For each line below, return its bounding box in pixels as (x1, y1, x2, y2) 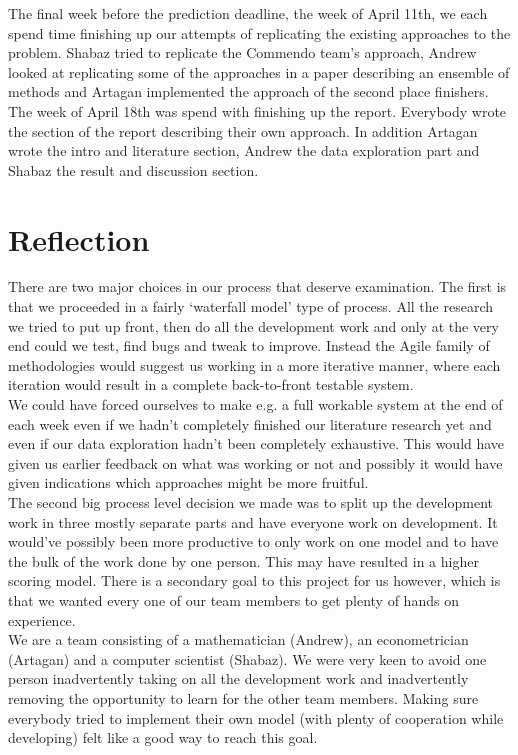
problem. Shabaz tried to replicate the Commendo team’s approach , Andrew (8, 42, 477, 63)
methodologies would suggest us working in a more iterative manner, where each (8, 354, 501, 375)
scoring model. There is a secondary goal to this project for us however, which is (8, 570, 501, 591)
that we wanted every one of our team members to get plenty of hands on (8, 589, 459, 610)
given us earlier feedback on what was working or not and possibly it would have (8, 452, 503, 473)
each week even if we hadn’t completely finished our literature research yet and (8, 413, 492, 434)
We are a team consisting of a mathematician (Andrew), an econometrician (8, 629, 469, 650)
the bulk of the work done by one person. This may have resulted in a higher (8, 550, 479, 571)
